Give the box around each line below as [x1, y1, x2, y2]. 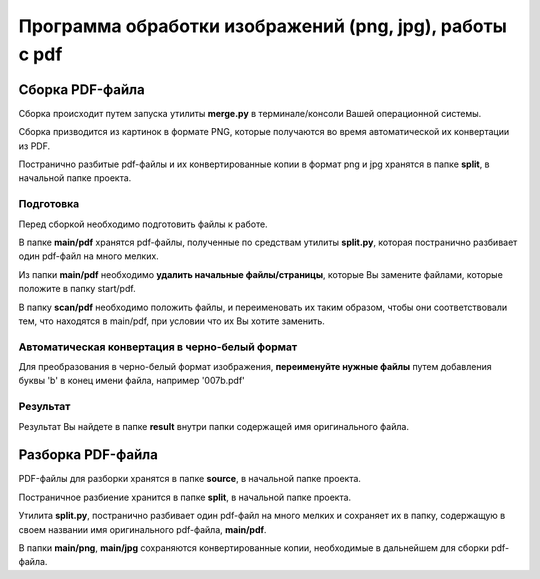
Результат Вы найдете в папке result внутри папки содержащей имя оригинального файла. [18, 420, 410, 432]
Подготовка [18, 197, 80, 211]
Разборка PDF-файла [18, 446, 159, 464]
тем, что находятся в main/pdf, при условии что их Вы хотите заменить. [18, 315, 325, 327]
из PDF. [18, 140, 51, 152]
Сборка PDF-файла [18, 81, 145, 98]
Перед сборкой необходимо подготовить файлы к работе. [18, 218, 269, 230]
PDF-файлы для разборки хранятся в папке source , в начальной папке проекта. [18, 473, 362, 485]
